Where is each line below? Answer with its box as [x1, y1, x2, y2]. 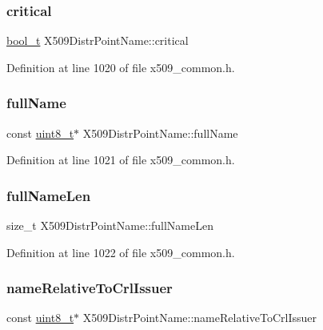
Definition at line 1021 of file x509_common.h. [6, 151, 235, 168]
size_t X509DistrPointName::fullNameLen [6, 217, 213, 234]
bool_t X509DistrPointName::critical [6, 32, 189, 49]
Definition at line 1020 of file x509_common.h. [6, 58, 235, 75]
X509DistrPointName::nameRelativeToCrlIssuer [82, 309, 317, 326]
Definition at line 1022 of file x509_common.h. [6, 243, 235, 260]
